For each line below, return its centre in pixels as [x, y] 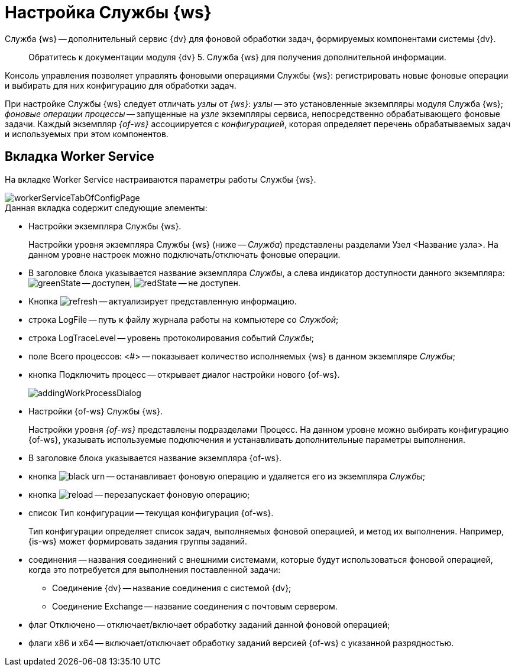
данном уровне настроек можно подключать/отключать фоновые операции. [184, 254]
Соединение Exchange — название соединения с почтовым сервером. [195, 606]
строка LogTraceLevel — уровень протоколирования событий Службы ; [171, 338]
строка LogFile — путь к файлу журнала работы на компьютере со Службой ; [184, 319]
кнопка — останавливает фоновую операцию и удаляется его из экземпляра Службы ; [227, 476]
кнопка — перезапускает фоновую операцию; [139, 494]
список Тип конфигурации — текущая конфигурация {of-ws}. [151, 513]
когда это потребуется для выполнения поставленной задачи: [155, 569]
